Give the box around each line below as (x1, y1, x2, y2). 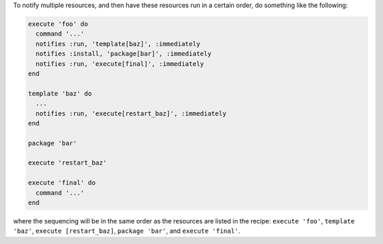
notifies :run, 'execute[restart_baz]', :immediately (35, 109, 227, 117)
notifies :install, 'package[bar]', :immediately (35, 50, 212, 58)
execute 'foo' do (28, 20, 89, 28)
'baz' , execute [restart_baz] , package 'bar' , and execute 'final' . (13, 227, 240, 235)
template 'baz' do (28, 89, 92, 97)
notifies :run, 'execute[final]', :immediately (35, 60, 204, 67)
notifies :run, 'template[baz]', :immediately (35, 40, 201, 48)
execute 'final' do (28, 179, 96, 187)
